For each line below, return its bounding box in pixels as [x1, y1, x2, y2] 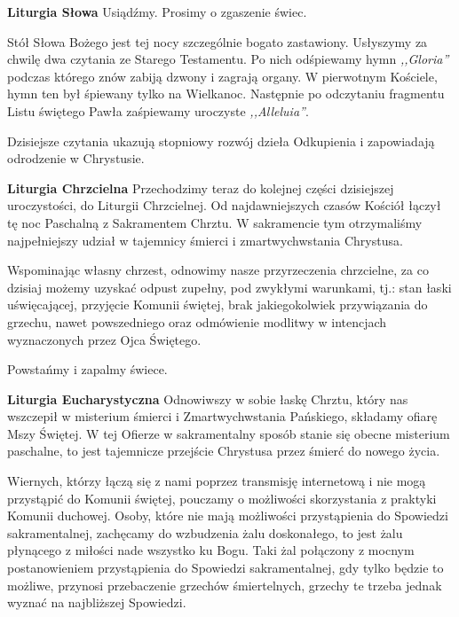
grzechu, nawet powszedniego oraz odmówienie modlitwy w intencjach [7, 312, 387, 331]
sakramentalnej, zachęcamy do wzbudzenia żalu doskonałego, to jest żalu [7, 523, 403, 542]
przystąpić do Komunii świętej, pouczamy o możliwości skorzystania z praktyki [7, 488, 437, 507]
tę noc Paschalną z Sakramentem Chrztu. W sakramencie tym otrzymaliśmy [7, 213, 423, 231]
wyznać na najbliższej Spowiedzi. [7, 593, 186, 612]
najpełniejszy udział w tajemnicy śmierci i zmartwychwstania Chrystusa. [7, 230, 403, 249]
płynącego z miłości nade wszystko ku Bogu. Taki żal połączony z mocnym [7, 541, 415, 559]
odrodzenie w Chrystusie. [7, 149, 145, 168]
